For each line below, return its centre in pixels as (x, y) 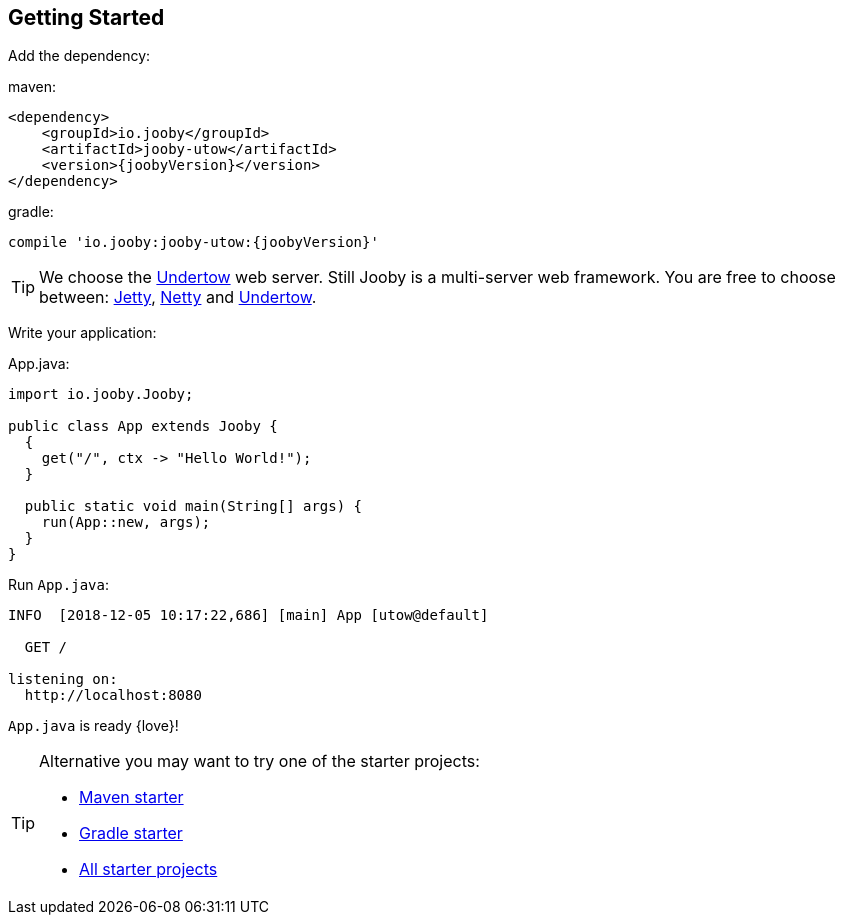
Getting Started (86, 17)
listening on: (63, 679)
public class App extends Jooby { (143, 426)
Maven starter (131, 797)
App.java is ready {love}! (93, 726)
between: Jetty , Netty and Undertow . (178, 297)
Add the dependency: (79, 56)
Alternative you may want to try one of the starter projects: (259, 761)
